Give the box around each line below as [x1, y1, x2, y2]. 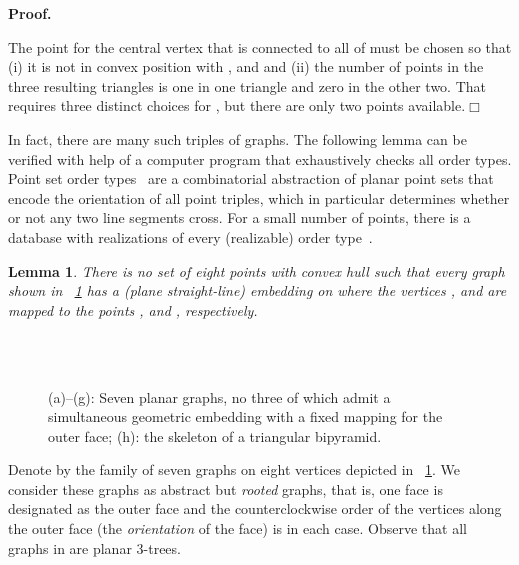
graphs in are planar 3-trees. [8, 537, 181, 558]
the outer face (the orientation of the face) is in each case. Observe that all [8, 518, 467, 539]
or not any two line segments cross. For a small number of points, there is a [8, 207, 471, 228]
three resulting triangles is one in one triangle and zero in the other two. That [8, 75, 487, 96]
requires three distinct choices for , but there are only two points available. [8, 95, 466, 116]
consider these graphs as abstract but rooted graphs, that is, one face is [8, 478, 443, 499]
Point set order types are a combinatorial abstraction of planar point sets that [8, 168, 494, 189]
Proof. [8, 3, 52, 23]
